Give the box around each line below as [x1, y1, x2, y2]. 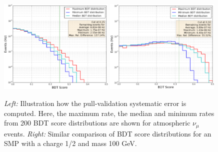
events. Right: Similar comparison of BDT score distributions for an [4, 128, 211, 138]
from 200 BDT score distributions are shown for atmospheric [4, 117, 190, 128]
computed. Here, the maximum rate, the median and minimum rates [4, 107, 214, 118]
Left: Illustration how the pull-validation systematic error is [4, 98, 186, 108]
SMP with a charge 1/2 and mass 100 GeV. [4, 138, 137, 148]
